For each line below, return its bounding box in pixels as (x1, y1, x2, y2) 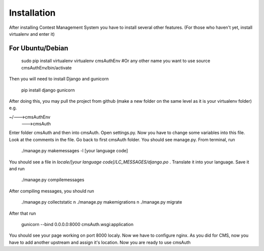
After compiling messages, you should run (9, 188, 94, 194)
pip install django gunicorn (21, 87, 75, 93)
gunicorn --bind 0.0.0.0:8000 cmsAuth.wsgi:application (21, 221, 134, 227)
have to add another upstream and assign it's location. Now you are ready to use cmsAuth (9, 239, 191, 245)
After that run (9, 210, 36, 216)
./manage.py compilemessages (21, 177, 85, 183)
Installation (9, 7, 56, 18)
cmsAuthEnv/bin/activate (21, 65, 72, 70)
